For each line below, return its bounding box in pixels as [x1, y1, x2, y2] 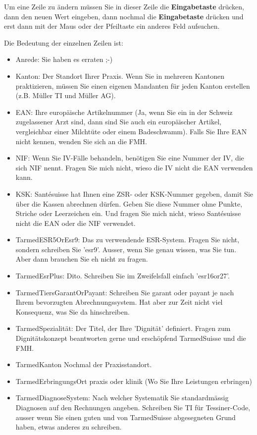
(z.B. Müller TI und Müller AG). [15, 90, 116, 101]
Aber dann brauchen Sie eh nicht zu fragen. [15, 254, 148, 264]
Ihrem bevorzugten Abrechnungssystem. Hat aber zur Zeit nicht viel [15, 297, 223, 307]
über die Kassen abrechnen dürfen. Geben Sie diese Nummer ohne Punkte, [15, 198, 243, 209]
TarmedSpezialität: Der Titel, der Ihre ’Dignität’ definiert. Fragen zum [15, 323, 231, 333]
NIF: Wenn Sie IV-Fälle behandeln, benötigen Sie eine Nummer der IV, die [15, 153, 244, 163]
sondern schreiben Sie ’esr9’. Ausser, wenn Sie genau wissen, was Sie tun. [15, 244, 237, 254]
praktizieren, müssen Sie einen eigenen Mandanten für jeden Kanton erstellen [15, 80, 250, 91]
